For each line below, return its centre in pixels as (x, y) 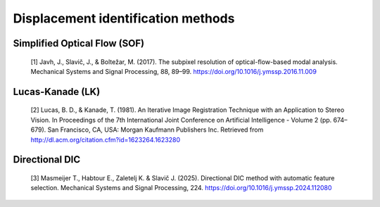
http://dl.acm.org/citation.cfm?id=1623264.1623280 (106, 139)
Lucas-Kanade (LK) (57, 92)
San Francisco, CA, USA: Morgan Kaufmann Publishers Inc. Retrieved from (156, 130)
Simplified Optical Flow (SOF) (78, 43)
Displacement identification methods (124, 18)
